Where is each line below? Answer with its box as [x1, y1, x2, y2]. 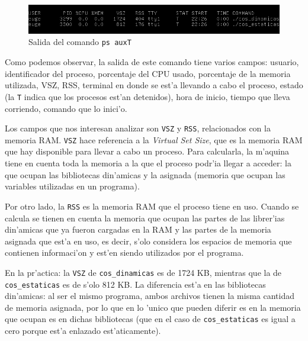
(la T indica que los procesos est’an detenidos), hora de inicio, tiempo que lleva [5, 90, 290, 102]
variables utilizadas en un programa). [5, 180, 140, 192]
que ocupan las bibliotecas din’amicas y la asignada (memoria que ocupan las [5, 168, 285, 181]
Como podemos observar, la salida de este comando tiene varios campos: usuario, [5, 56, 299, 68]
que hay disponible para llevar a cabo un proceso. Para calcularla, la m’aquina [5, 145, 290, 157]
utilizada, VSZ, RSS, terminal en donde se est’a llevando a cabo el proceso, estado [5, 79, 303, 91]
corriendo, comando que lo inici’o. [5, 102, 127, 114]
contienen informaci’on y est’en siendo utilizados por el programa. [5, 246, 244, 259]
